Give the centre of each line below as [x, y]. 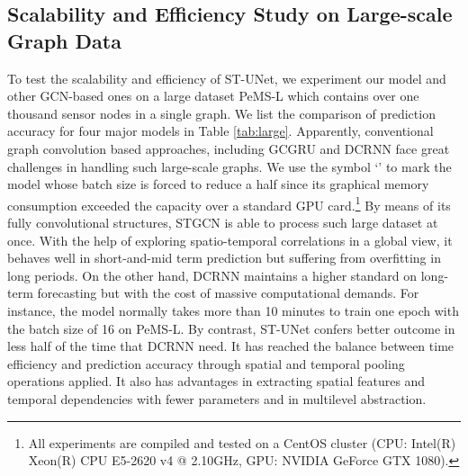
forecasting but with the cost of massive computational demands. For [228, 293]
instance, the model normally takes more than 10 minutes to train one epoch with [233, 310]
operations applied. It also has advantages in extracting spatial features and [216, 381]
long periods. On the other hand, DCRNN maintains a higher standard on [212, 275]
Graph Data [64, 40]
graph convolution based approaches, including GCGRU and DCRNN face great [229, 148]
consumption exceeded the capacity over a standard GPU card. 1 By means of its [229, 203]
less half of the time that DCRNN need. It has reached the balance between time [231, 346]
